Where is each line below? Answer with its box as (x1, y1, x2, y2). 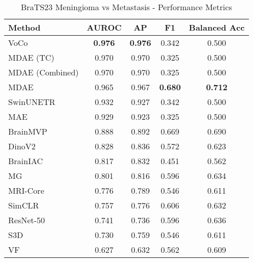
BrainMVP (8, 125, 48, 137)
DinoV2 (8, 140, 36, 152)
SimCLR (8, 199, 39, 211)
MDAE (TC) (8, 51, 55, 63)
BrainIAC (8, 155, 43, 167)
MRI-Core (8, 185, 44, 196)
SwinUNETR (8, 96, 56, 108)
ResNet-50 (8, 214, 45, 226)
